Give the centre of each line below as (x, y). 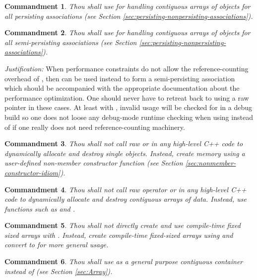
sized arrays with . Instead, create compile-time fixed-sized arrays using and (119, 235)
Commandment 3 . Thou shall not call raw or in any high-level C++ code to (124, 143)
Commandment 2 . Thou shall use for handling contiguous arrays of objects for (128, 32)
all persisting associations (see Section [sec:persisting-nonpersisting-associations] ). (129, 16)
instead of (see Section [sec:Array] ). (59, 271)
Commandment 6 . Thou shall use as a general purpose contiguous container (124, 261)
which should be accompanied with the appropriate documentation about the (122, 88)
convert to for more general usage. (57, 245)
